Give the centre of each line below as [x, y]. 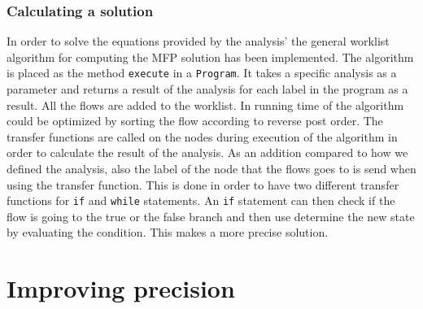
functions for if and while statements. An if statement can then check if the [201, 200]
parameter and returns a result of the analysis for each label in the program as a [207, 89]
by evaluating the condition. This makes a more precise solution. [168, 232]
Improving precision [121, 288]
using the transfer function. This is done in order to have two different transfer [203, 184]
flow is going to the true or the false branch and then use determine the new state [211, 216]
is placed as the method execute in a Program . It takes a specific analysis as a [202, 73]
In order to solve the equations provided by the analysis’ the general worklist [198, 41]
